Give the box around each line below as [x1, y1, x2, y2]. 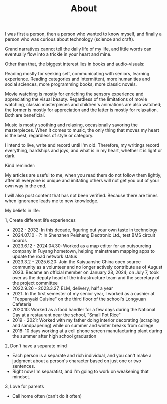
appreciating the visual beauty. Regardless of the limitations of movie [5, 96, 147, 102]
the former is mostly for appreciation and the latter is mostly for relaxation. [5, 107, 158, 113]
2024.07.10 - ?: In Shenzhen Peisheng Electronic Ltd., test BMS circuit [12, 232, 156, 238]
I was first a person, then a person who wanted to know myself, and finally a [5, 31, 162, 37]
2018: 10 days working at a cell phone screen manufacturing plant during [12, 328, 163, 334]
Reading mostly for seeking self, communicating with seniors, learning [5, 71, 150, 77]
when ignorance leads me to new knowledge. [5, 198, 99, 204]
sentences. [12, 363, 36, 369]
